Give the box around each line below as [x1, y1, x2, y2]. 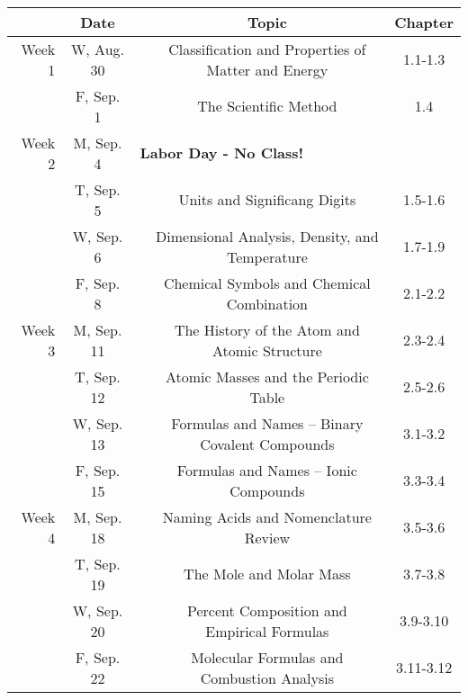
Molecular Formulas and [191, 646, 344, 668]
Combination [226, 292, 308, 314]
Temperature [226, 246, 308, 267]
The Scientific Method [197, 95, 337, 117]
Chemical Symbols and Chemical [163, 272, 371, 293]
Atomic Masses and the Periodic [165, 365, 369, 387]
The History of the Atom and [174, 319, 360, 340]
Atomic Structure [211, 339, 322, 361]
